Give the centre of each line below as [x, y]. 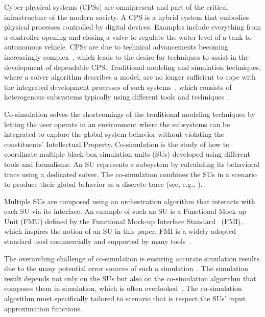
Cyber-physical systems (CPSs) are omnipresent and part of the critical [116, 7]
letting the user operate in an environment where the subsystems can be [117, 124]
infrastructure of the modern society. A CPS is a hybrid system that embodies [127, 17]
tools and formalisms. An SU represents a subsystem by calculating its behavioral [132, 164]
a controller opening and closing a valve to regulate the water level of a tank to [128, 36]
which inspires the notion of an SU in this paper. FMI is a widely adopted [120, 231]
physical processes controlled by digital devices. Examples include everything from [133, 27]
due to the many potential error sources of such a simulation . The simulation [126, 268]
